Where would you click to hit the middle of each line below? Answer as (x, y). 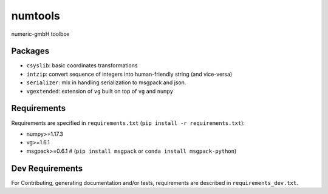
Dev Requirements (47, 168)
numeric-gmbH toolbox (40, 34)
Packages (30, 51)
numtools (36, 16)
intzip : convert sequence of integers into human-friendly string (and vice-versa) (129, 74)
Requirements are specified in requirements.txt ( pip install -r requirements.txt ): (128, 123)
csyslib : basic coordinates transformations (82, 65)
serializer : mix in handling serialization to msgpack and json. (106, 82)
